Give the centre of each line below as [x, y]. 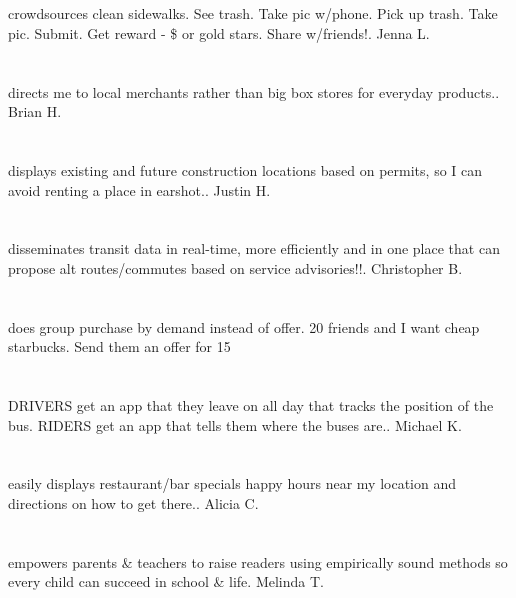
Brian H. [35, 111]
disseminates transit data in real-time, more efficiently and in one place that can [254, 248]
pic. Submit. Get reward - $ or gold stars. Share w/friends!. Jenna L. [219, 32]
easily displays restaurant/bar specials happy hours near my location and [232, 483]
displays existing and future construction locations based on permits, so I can [245, 169]
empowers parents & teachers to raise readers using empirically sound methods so [258, 561]
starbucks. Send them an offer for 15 [119, 346]
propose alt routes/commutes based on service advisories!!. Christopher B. [235, 267]
